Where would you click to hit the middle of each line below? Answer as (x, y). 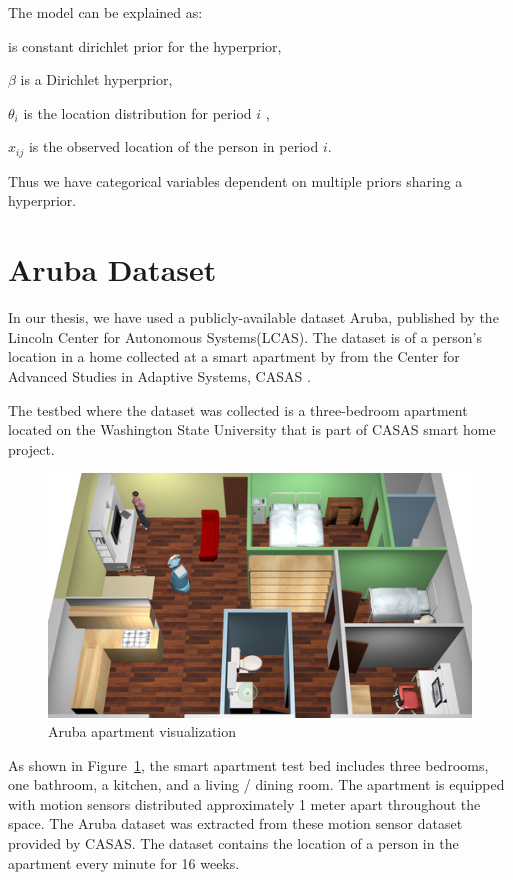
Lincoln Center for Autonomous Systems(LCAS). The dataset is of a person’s (245, 336)
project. (31, 448)
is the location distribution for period (137, 112)
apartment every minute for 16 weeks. (124, 862)
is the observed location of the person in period (173, 146)
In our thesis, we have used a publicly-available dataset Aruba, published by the (253, 317)
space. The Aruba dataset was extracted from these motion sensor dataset (235, 823)
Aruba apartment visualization (142, 731)
